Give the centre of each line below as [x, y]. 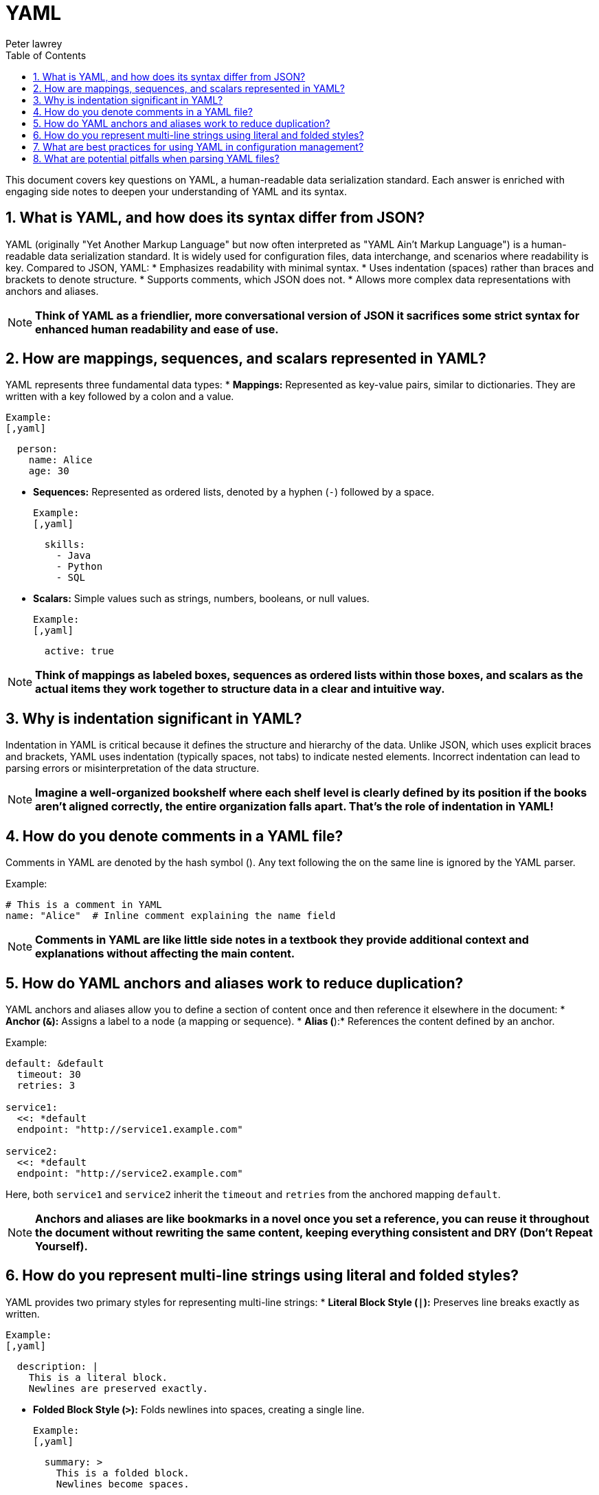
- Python [79, 567]
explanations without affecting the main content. [165, 954]
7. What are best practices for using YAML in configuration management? [199, 146]
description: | [57, 1366]
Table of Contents [46, 55]
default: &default [55, 1063]
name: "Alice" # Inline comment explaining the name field [171, 916]
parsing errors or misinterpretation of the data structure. [133, 768]
